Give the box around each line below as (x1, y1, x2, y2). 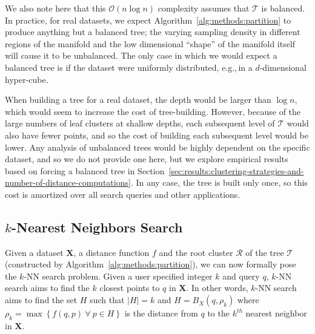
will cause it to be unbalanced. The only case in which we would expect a (5, 49, 277, 62)
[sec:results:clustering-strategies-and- (168, 164, 304, 177)
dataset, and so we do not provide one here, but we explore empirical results (5, 152, 288, 165)
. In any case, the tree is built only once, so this (130, 176, 308, 189)
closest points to (99, 281, 160, 294)
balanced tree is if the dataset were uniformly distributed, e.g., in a (5, 61, 253, 73)
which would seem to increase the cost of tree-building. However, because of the (5, 105, 301, 117)
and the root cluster (159, 246, 233, 258)
